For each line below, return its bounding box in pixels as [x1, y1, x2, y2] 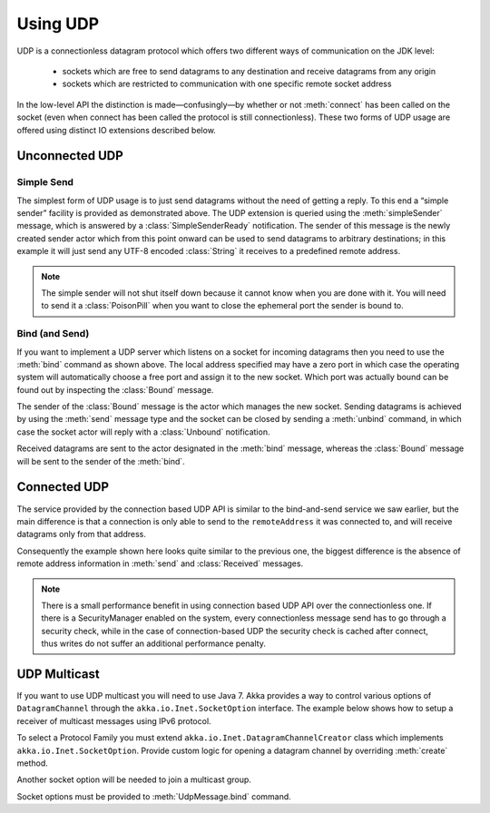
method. [16, 758, 49, 769]
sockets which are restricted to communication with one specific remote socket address [62, 78, 392, 90]
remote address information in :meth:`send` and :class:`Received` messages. [16, 558, 304, 569]
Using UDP [16, 14, 100, 34]
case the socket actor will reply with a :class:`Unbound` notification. [16, 426, 270, 437]
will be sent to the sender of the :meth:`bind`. [16, 455, 185, 466]
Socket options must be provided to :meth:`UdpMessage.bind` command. [16, 790, 292, 802]
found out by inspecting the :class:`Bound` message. [16, 384, 214, 395]
